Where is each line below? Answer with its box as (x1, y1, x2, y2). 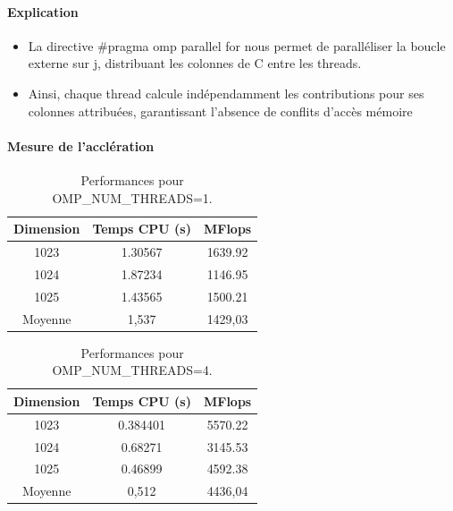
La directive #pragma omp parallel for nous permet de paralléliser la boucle (28, 36, 446, 55)
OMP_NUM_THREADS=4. (52, 361, 213, 379)
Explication (7, 2, 79, 21)
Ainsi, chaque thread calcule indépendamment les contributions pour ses (28, 83, 424, 102)
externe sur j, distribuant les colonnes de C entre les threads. (28, 54, 362, 72)
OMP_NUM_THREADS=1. (52, 188, 213, 207)
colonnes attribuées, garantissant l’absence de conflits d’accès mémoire (28, 101, 413, 120)
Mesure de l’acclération (7, 136, 155, 155)
